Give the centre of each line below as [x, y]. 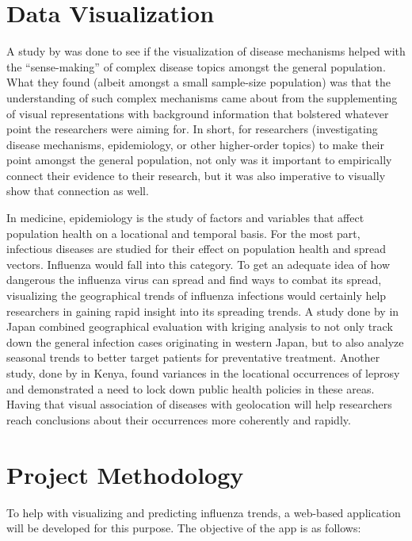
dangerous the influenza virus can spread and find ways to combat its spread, [194, 280]
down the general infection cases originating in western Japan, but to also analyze [205, 341]
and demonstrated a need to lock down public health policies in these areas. [191, 388]
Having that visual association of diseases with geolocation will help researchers [199, 404]
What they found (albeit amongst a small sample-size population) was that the [198, 82]
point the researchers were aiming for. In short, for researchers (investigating [192, 129]
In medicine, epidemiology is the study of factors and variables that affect [185, 218]
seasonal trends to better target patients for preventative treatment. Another [193, 357]
